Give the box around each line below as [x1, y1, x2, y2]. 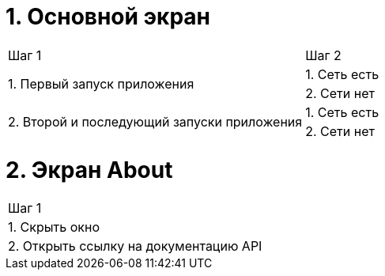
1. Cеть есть [305, 66, 379, 82]
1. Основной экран [6, 3, 210, 30]
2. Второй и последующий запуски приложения [8, 113, 303, 130]
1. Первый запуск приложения [8, 75, 194, 92]
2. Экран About [6, 156, 173, 183]
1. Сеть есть [305, 104, 379, 120]
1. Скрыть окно [8, 219, 100, 236]
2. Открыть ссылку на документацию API [8, 238, 262, 255]
